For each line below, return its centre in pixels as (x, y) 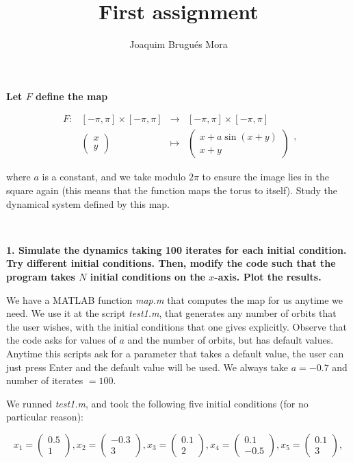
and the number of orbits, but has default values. (231, 340)
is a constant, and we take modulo (114, 177)
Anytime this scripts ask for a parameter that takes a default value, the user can (175, 353)
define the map (72, 96)
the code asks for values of (61, 340)
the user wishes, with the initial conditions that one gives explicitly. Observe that (176, 326)
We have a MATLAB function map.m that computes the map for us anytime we (175, 299)
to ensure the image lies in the (265, 177)
